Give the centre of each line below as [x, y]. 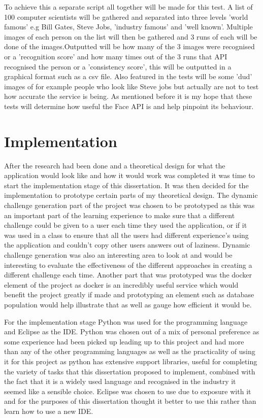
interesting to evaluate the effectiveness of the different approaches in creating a [128, 265]
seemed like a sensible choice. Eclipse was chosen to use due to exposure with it [128, 391]
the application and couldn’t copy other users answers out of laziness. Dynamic [127, 245]
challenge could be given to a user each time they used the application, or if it [126, 225]
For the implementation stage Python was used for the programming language [126, 321]
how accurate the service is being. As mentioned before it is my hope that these [128, 96]
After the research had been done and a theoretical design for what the [115, 165]
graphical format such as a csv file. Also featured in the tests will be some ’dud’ [128, 76]
